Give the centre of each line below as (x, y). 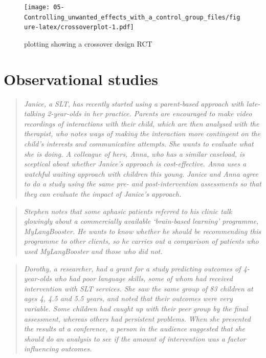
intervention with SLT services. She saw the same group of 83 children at (138, 288)
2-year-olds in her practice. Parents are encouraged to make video (150, 113)
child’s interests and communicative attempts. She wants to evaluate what (139, 144)
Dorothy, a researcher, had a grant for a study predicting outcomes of (132, 268)
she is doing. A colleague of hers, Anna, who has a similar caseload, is (134, 153)
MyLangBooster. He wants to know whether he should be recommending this (142, 231)
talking (34, 113)
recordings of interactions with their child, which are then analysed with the (141, 123)
